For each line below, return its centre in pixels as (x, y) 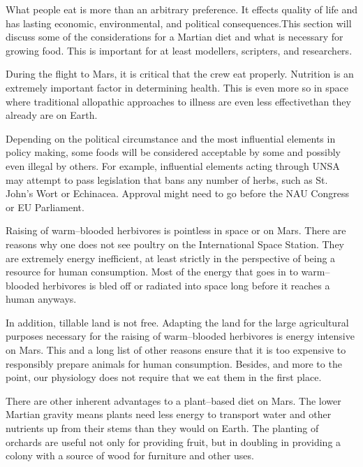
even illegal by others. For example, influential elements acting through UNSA (173, 165)
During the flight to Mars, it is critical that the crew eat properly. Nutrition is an (180, 74)
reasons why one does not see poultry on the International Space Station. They (175, 244)
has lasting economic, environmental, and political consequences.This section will (179, 23)
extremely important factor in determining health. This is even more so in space (177, 87)
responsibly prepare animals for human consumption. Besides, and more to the (174, 363)
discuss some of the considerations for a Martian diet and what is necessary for (175, 37)
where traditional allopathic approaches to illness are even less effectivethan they (178, 101)
